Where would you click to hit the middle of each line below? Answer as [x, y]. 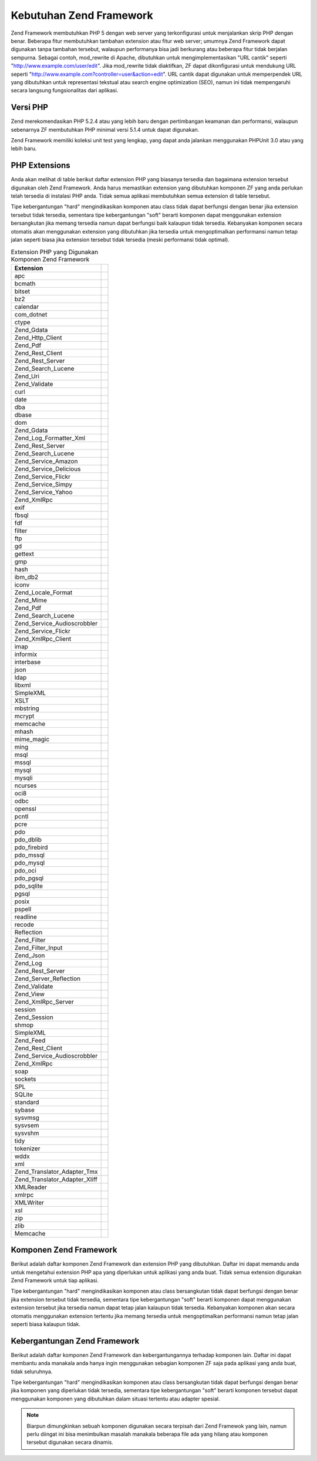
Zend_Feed [30, 1040]
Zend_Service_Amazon [46, 461]
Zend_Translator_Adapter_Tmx [56, 1172]
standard [27, 1102]
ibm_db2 [26, 577]
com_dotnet [31, 314]
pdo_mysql [30, 863]
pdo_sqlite [29, 886]
